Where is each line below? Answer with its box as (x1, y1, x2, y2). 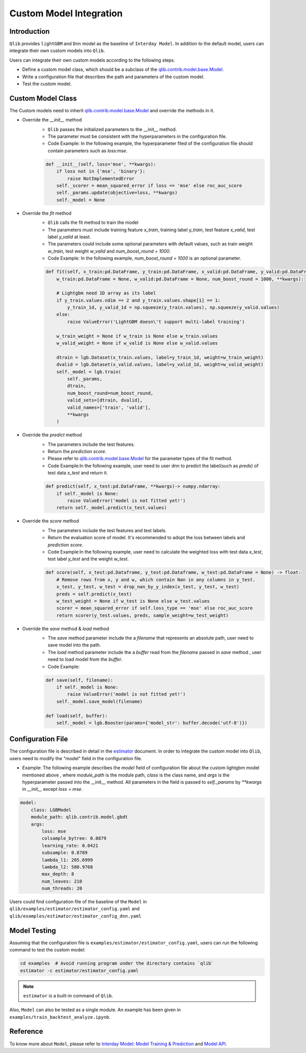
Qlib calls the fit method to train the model (47, 219, 139, 225)
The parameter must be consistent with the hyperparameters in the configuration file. (47, 133, 227, 140)
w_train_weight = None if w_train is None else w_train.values (56, 333, 218, 339)
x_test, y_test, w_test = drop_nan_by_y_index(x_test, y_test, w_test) (56, 584, 240, 590)
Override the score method (22, 518, 79, 524)
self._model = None (56, 197, 106, 203)
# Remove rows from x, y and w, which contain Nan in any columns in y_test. (56, 576, 256, 583)
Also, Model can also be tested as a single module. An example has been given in (9, 1007, 181, 1013)
